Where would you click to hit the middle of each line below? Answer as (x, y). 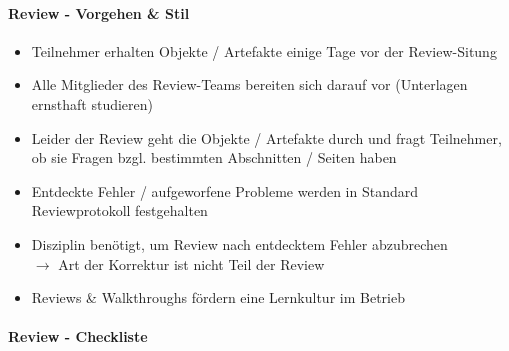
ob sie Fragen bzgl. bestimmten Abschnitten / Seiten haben (214, 157)
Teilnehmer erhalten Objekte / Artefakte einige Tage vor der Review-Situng (264, 50)
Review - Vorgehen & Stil (99, 12)
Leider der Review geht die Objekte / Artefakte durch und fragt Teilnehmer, (266, 137)
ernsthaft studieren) (92, 103)
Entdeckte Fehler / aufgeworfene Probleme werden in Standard (224, 190)
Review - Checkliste (78, 336)
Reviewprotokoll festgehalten (119, 210)
